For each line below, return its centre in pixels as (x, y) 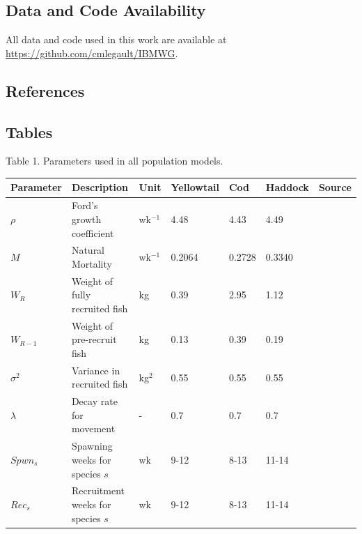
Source (335, 187)
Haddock (287, 187)
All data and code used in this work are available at (116, 39)
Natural (88, 250)
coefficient (93, 232)
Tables (29, 131)
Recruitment (98, 490)
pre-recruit (94, 339)
